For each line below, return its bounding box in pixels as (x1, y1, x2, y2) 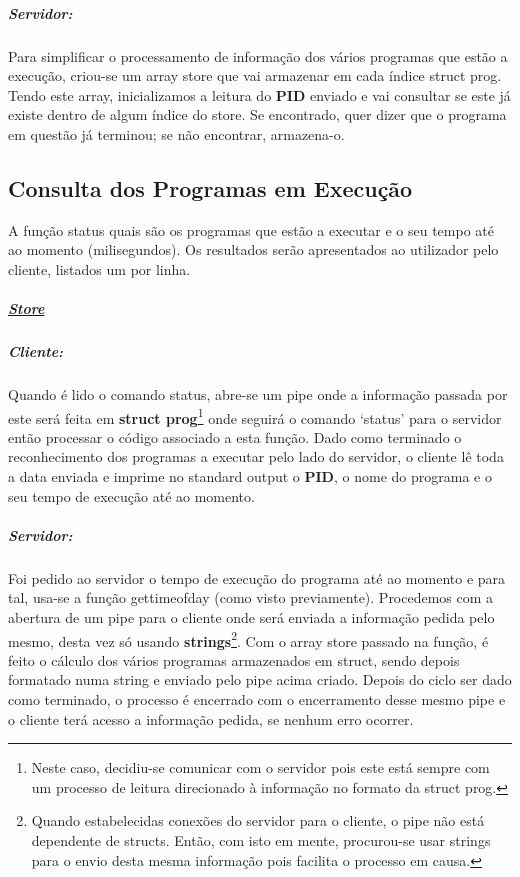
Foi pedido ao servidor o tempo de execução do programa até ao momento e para (8, 567, 506, 588)
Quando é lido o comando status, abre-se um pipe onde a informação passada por (8, 384, 508, 405)
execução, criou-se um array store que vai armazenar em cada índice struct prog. (8, 65, 502, 86)
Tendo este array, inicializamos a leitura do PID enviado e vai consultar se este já (8, 84, 511, 105)
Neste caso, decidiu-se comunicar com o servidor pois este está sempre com (31, 757, 490, 778)
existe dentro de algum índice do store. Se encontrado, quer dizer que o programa (8, 104, 507, 125)
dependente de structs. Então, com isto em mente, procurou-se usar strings (31, 830, 491, 851)
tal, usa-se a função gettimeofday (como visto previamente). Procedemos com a (8, 587, 494, 608)
